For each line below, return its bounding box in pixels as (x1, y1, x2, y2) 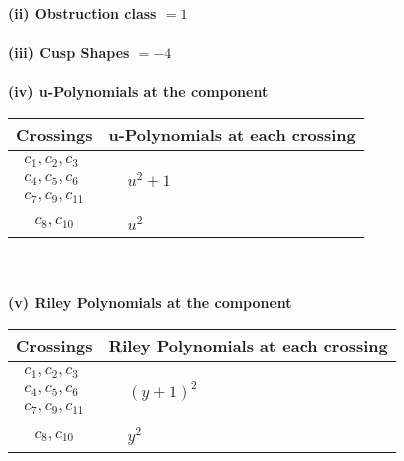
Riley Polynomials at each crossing (108, 334, 388, 358)
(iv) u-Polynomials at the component (8, 81, 269, 102)
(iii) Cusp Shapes (8, 42, 130, 63)
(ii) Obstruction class (8, 3, 157, 23)
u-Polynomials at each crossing (108, 122, 356, 146)
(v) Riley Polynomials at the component (8, 292, 292, 313)
